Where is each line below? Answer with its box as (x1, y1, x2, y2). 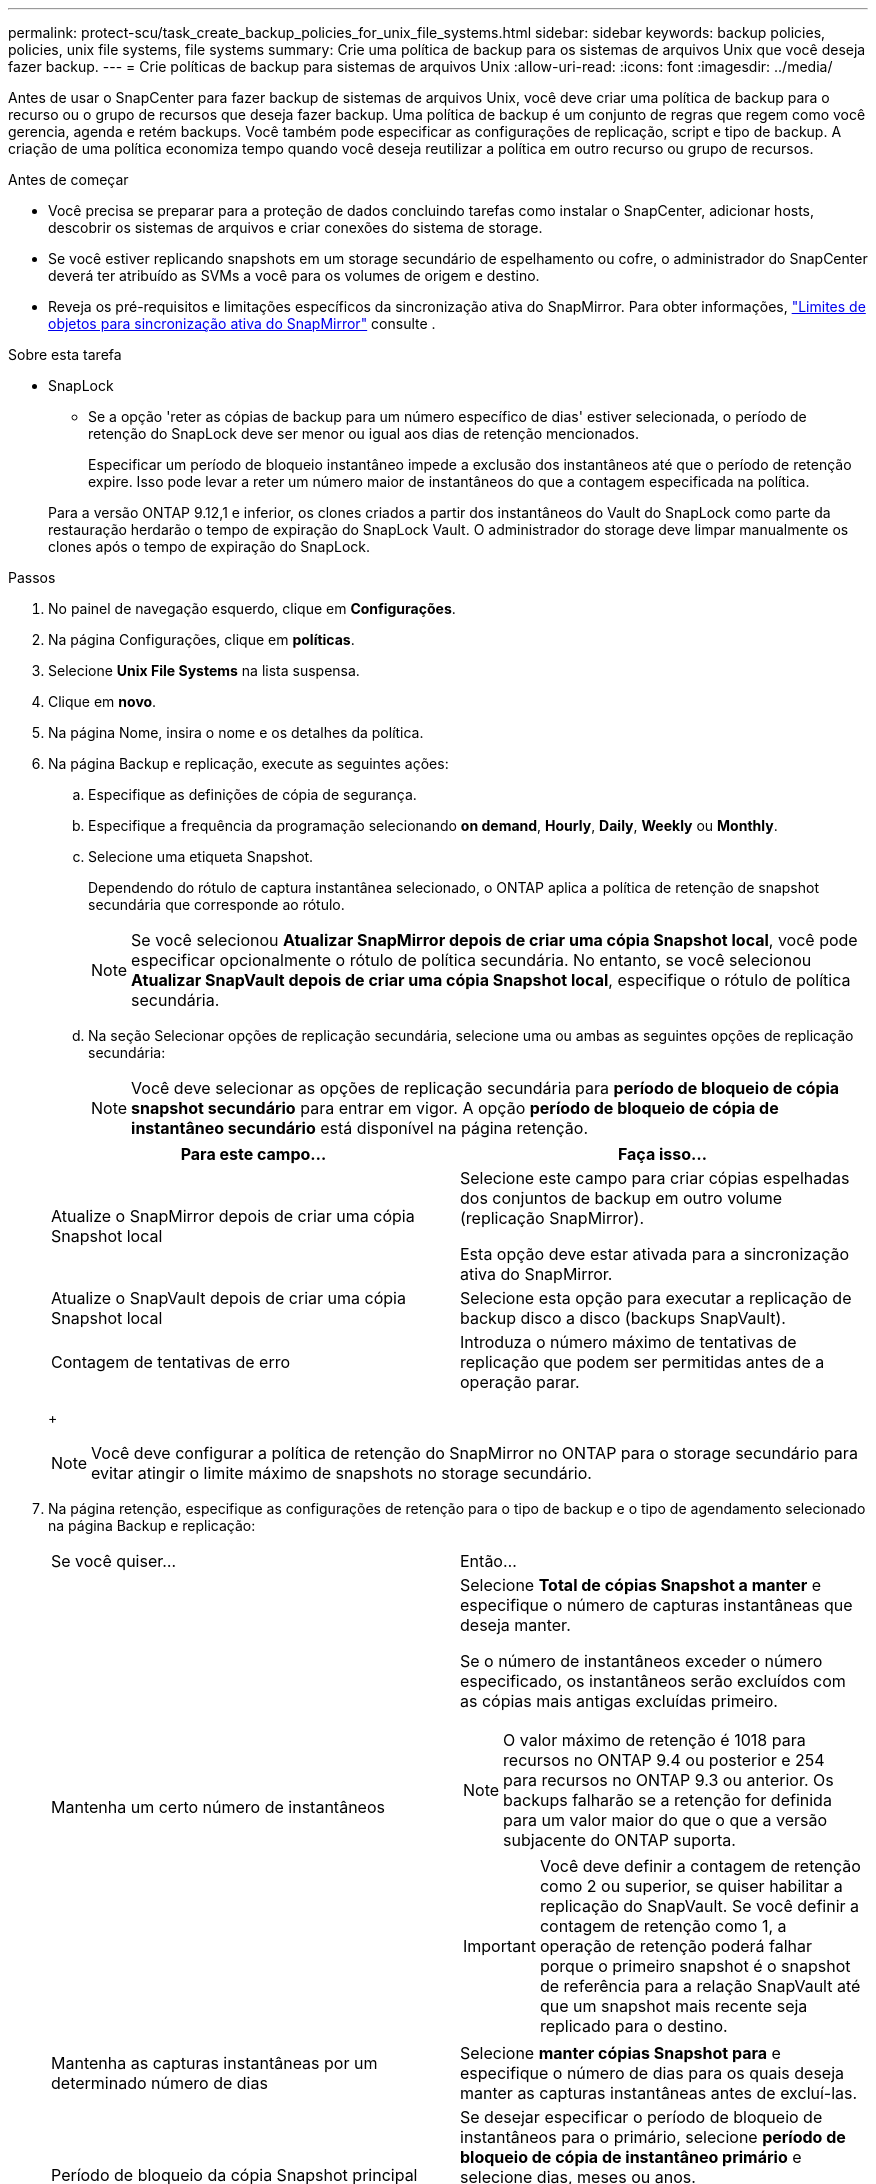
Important (463, 1936, 536, 1956)
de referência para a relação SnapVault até (539, 1976, 861, 1996)
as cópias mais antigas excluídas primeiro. (460, 1691, 778, 1711)
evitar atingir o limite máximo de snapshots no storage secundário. (91, 1463, 592, 1483)
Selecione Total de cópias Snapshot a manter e (460, 1575, 822, 1595)
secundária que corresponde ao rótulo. (88, 896, 345, 913)
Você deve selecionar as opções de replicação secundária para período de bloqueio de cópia (131, 1078, 840, 1098)
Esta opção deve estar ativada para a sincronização (460, 1244, 850, 1264)
